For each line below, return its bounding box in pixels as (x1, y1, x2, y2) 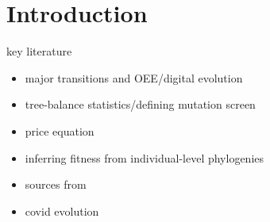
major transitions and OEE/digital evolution (25, 69, 243, 86)
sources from (25, 176, 87, 193)
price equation (25, 122, 94, 139)
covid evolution (25, 202, 99, 219)
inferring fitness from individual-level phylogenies (25, 149, 264, 166)
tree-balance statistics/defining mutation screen (25, 96, 256, 113)
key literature (6, 43, 72, 59)
